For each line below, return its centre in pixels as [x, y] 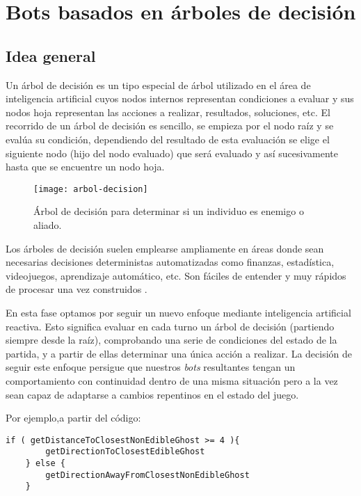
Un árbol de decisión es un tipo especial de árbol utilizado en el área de [158, 85]
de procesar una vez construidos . [77, 289]
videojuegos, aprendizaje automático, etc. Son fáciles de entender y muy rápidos [176, 275]
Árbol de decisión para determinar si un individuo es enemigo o [169, 211]
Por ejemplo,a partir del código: [73, 418]
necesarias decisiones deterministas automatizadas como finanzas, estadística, [170, 262]
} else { [45, 464]
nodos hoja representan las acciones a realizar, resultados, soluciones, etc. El [168, 112]
